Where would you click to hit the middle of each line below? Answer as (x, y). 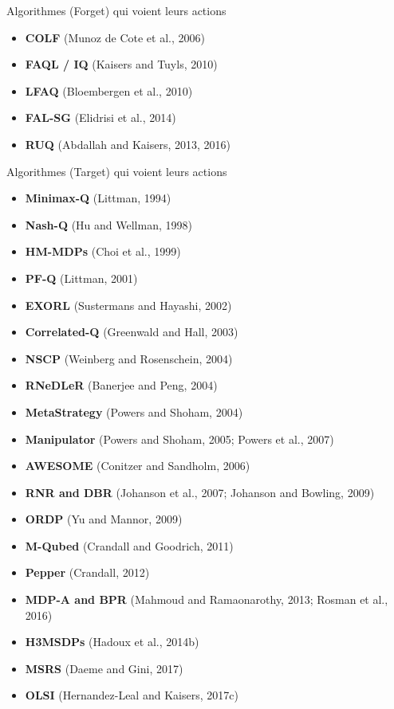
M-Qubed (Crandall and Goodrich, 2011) (129, 545)
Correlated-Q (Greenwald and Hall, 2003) (132, 332)
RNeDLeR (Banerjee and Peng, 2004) (121, 385)
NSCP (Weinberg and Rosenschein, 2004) (129, 358)
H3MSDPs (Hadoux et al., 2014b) (112, 642)
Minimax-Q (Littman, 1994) (98, 198)
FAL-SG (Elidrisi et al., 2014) (100, 118)
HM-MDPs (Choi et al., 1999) (103, 251)
